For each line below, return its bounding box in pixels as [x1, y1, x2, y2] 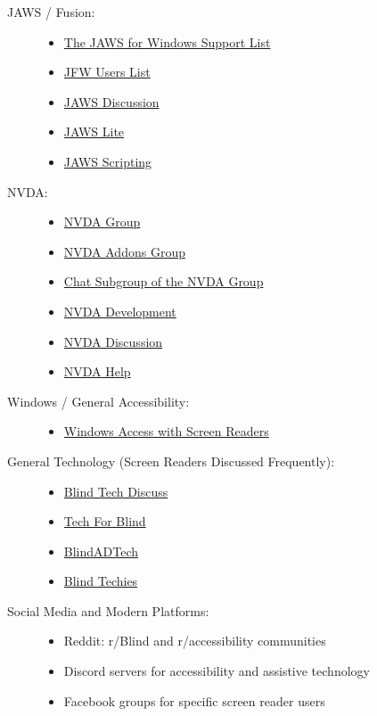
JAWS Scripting [63, 152, 152, 170]
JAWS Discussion [63, 92, 160, 111]
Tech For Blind [63, 512, 146, 531]
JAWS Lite [63, 122, 125, 141]
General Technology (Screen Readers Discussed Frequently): [7, 451, 335, 470]
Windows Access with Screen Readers [63, 422, 269, 440]
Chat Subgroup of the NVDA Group [63, 272, 264, 291]
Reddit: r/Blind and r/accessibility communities [63, 631, 326, 650]
